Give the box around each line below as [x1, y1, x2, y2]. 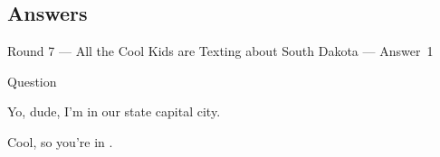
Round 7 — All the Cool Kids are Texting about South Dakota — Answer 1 [7, 42, 434, 60]
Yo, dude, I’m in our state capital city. [7, 102, 221, 121]
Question [7, 71, 57, 90]
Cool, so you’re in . [7, 132, 113, 151]
